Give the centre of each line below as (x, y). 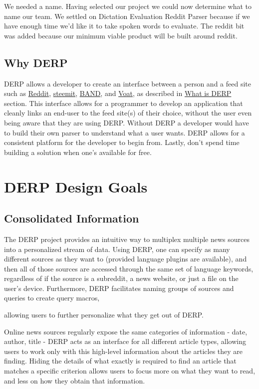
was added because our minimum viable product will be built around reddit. (121, 35)
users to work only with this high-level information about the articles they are (124, 351)
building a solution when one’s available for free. (78, 152)
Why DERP (36, 62)
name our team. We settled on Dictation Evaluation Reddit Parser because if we (127, 16)
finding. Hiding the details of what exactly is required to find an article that (120, 361)
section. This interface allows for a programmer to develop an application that (124, 103)
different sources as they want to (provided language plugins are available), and (126, 259)
